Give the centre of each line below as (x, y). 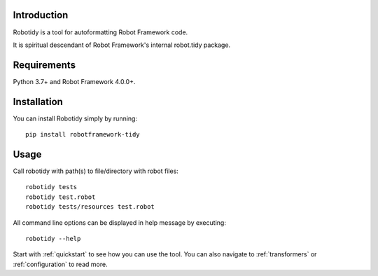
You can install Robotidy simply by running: (75, 118)
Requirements (44, 65)
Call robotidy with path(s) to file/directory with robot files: (96, 171)
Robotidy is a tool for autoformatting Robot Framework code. (100, 32)
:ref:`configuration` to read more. (60, 264)
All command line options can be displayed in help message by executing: (120, 222)
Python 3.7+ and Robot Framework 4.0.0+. (74, 81)
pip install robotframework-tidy (83, 134)
